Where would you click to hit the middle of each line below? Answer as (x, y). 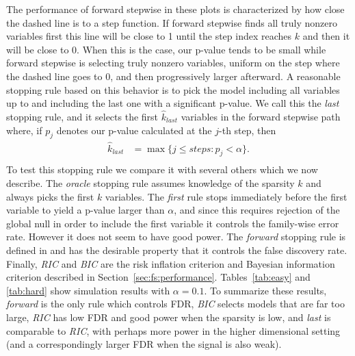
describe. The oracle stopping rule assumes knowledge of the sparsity (150, 183)
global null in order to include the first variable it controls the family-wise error (173, 223)
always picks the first (50, 196)
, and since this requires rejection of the (257, 210)
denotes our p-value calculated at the (134, 130)
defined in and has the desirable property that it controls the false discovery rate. (177, 250)
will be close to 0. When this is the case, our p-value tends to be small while (166, 49)
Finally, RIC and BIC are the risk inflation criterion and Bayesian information (171, 263)
